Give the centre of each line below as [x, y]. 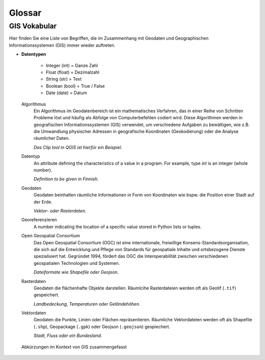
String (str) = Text [64, 79]
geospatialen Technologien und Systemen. [77, 263]
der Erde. [43, 202]
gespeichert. [46, 295]
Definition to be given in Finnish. [66, 179]
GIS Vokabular [33, 26]
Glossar [25, 13]
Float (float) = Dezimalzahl [73, 72]
